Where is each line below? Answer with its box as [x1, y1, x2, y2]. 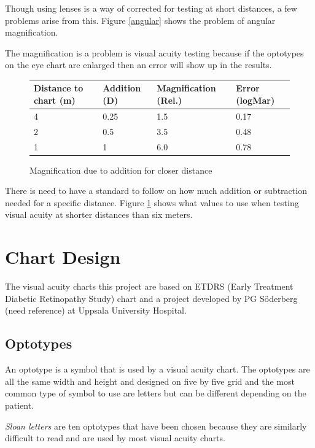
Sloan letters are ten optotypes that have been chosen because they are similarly [5, 419, 307, 432]
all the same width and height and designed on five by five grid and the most [5, 374, 295, 387]
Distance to [34, 82, 84, 95]
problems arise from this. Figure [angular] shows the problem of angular [5, 14, 276, 26]
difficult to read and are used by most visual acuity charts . [5, 431, 225, 444]
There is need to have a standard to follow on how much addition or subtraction [5, 184, 307, 197]
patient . [5, 398, 34, 411]
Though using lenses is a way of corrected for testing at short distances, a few [5, 2, 297, 14]
